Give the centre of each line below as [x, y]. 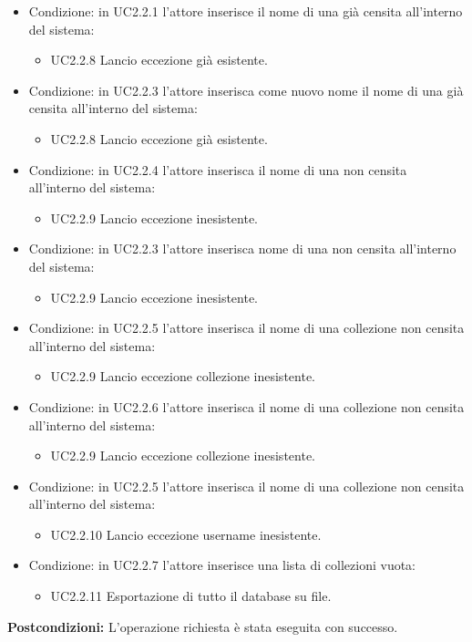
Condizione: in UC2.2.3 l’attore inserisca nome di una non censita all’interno [242, 249]
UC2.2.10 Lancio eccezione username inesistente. [186, 534]
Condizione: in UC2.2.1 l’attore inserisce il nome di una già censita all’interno [246, 11]
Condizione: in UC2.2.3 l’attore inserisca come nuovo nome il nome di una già [246, 90]
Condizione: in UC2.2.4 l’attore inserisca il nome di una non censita [218, 169]
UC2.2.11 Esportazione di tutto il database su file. [191, 596]
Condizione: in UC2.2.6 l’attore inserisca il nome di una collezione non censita [246, 406]
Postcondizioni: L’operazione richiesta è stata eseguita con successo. [203, 626]
